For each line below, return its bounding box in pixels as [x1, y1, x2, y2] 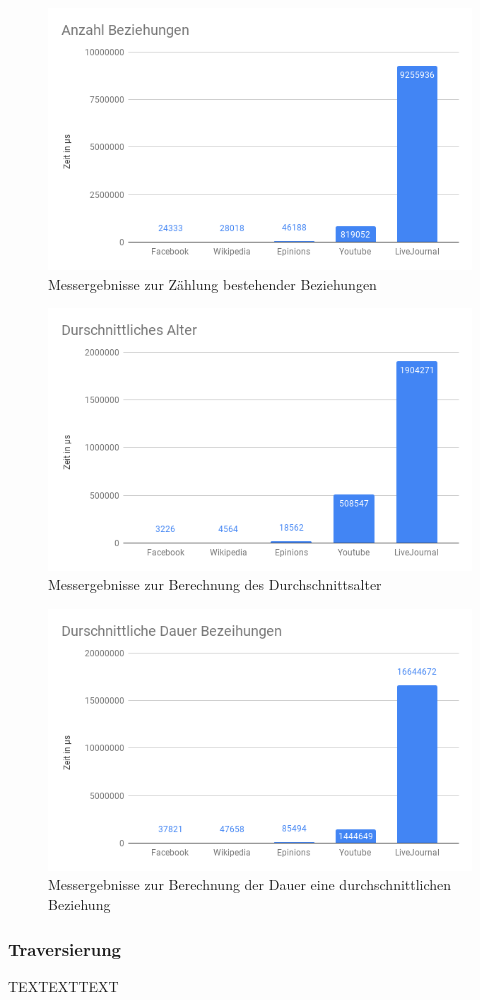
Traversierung [8, 936, 122, 961]
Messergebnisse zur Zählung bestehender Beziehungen [48, 273, 377, 294]
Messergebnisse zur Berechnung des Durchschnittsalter [48, 574, 382, 595]
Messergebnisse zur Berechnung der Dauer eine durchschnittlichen [48, 874, 452, 895]
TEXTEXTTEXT [8, 975, 119, 996]
